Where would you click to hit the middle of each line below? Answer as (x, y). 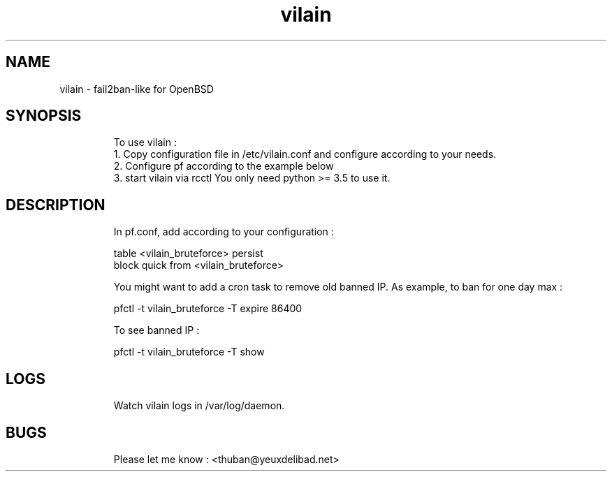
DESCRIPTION (56, 205)
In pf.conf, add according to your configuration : (224, 232)
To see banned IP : (156, 330)
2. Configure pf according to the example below (224, 166)
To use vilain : (145, 142)
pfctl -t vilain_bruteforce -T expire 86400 (208, 309)
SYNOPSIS (44, 116)
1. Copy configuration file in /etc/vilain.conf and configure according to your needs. (305, 154)
